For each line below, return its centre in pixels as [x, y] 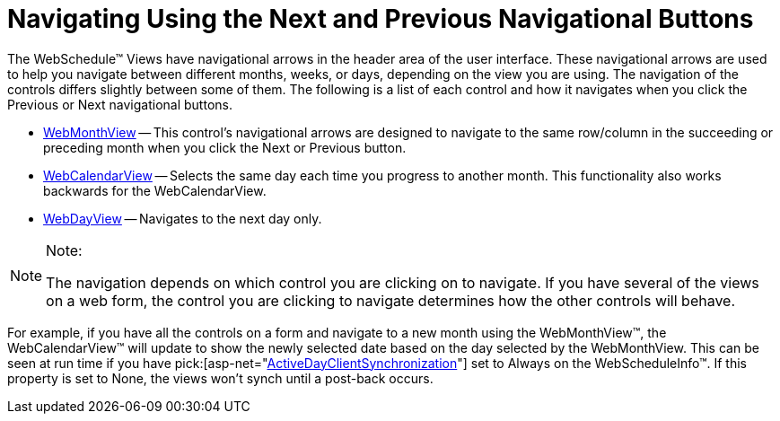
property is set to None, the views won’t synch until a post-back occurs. [220, 378]
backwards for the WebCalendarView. [155, 190]
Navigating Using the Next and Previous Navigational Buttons [381, 19]
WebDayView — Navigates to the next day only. [183, 218]
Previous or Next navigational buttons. [120, 104]
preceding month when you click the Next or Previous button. [225, 147]
